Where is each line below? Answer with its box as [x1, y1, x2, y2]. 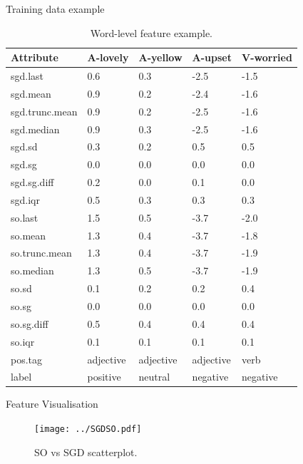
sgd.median [11, 121, 60, 136]
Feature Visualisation [6, 396, 98, 411]
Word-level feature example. [90, 25, 213, 40]
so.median [11, 263, 54, 278]
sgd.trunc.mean [11, 103, 78, 118]
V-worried [242, 50, 292, 65]
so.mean [11, 227, 46, 242]
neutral [138, 369, 170, 384]
